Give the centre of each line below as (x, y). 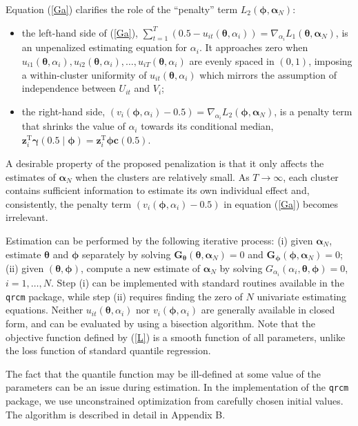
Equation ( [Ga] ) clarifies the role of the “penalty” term (122, 9)
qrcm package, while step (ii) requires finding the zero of (124, 296)
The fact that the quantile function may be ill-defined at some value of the (163, 373)
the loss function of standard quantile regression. (108, 350)
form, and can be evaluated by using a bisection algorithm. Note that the (161, 323)
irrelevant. (27, 217)
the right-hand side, (63, 111)
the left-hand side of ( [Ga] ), (80, 32)
